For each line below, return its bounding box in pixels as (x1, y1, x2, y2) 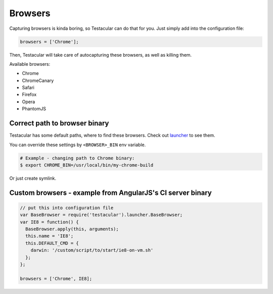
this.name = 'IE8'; (25, 233, 74, 239)
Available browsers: (9, 61, 51, 67)
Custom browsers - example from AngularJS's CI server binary (9, 188, 212, 197)
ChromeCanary (22, 77, 54, 83)
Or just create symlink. (9, 175, 57, 181)
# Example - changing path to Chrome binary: (20, 155, 135, 161)
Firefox (22, 92, 37, 98)
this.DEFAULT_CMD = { (25, 240, 79, 246)
